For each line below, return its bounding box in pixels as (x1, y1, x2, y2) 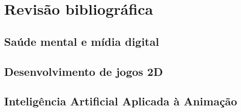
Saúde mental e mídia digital (4, 33, 159, 49)
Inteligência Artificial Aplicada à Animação (4, 93, 237, 109)
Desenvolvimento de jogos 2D (4, 63, 163, 79)
